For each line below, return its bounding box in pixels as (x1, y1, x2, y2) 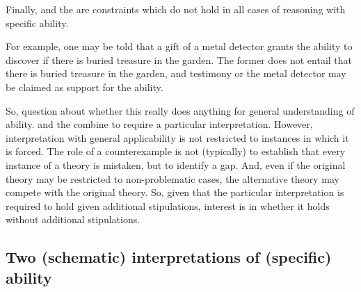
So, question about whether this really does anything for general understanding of (6, 103, 355, 117)
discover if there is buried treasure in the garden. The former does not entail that (6, 52, 353, 67)
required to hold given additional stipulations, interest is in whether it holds (6, 198, 330, 213)
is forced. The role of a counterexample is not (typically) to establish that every (6, 144, 346, 159)
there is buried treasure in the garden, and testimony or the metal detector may (6, 66, 346, 81)
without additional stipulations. (6, 212, 141, 227)
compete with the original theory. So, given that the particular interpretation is (6, 185, 344, 200)
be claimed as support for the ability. (6, 79, 163, 94)
